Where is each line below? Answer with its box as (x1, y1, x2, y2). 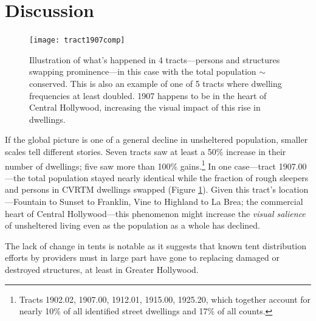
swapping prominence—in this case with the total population (29, 65, 256, 78)
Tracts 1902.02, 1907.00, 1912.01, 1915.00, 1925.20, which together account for (19, 292, 311, 305)
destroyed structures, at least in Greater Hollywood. (5, 263, 199, 275)
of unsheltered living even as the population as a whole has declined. (5, 219, 260, 232)
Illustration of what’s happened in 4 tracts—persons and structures (29, 53, 280, 66)
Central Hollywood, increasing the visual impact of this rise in (29, 101, 261, 114)
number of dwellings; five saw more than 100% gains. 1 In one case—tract (5, 157, 276, 172)
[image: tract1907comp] (29, 36, 125, 45)
